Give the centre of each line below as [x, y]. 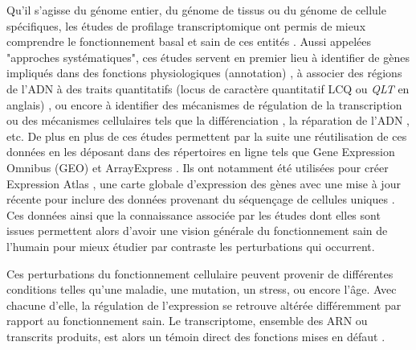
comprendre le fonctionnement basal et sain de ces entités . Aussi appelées [189, 41]
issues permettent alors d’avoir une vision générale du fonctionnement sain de [197, 231]
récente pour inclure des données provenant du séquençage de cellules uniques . [201, 199]
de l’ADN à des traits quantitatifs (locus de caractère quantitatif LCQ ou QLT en [208, 88]
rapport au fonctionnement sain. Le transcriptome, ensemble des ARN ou [187, 321]
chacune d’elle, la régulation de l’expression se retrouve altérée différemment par [204, 305]
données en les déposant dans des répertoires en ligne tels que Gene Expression [201, 152]
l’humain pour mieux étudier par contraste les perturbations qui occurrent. [191, 246]
